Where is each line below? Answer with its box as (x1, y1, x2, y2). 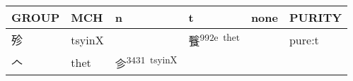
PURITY (289, 9, 342, 25)
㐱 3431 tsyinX (115, 53, 178, 72)
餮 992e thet (188, 30, 240, 49)
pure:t (289, 31, 319, 48)
